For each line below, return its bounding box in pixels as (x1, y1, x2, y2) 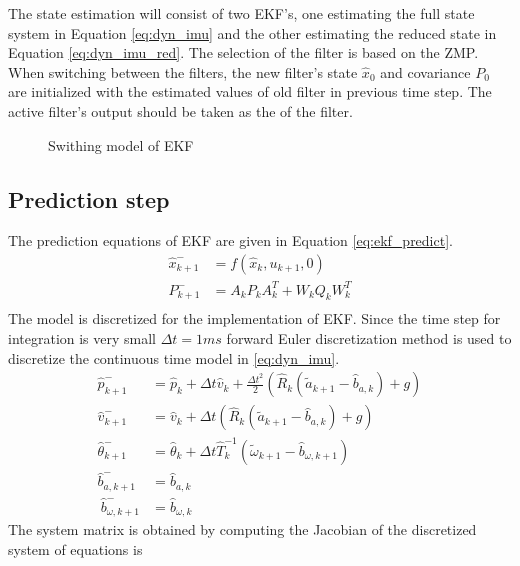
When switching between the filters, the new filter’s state (8, 61, 358, 82)
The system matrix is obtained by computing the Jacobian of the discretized (8, 519, 477, 540)
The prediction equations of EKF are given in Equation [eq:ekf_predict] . (8, 230, 453, 251)
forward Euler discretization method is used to (226, 327, 512, 348)
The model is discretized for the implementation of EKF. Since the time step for (8, 308, 501, 329)
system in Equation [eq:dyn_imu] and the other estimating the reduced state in (8, 22, 497, 43)
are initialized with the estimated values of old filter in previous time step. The (8, 81, 492, 102)
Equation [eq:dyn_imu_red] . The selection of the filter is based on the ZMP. (8, 42, 479, 63)
